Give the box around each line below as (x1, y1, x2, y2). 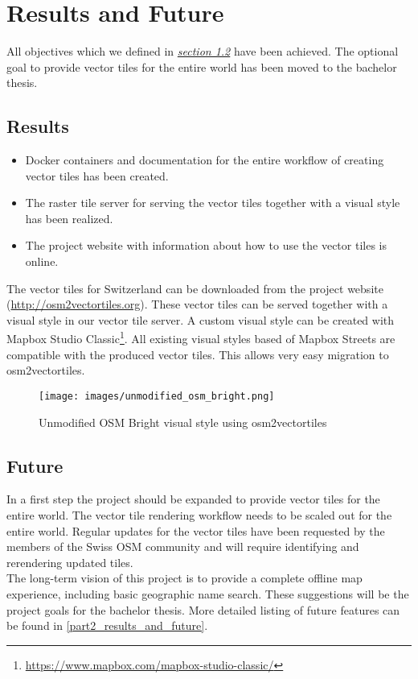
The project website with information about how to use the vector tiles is (25, 237, 387, 254)
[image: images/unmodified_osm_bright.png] (39, 390, 275, 402)
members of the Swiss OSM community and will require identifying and (6, 538, 359, 555)
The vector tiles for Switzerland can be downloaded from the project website (6, 279, 383, 296)
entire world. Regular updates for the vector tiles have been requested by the (6, 522, 385, 539)
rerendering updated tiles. (6, 553, 133, 570)
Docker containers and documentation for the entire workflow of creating (25, 151, 384, 168)
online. (25, 253, 59, 270)
